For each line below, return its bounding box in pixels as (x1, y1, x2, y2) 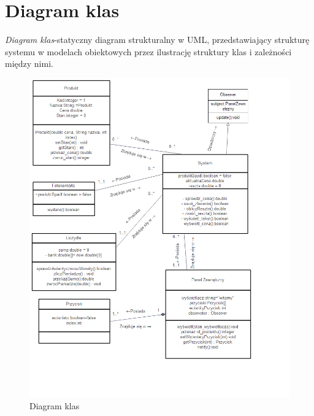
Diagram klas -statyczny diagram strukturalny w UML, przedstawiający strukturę (5, 33, 310, 46)
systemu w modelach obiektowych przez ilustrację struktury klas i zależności (5, 45, 292, 58)
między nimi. (5, 57, 53, 70)
